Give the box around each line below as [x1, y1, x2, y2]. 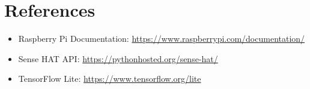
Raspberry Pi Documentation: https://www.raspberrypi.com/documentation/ [18, 32, 305, 45]
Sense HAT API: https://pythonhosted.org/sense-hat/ [18, 52, 218, 65]
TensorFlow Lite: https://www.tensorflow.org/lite [18, 72, 201, 85]
